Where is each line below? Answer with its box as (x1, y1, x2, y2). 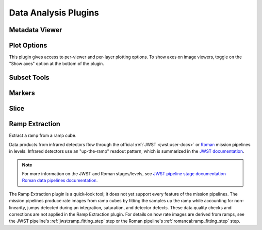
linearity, (9, 204, 27, 211)
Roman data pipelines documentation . (22, 178, 98, 183)
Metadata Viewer (9, 26, 63, 34)
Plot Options (9, 41, 48, 49)
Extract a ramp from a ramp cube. (9, 132, 77, 138)
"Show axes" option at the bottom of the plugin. (9, 61, 104, 66)
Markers (9, 89, 35, 97)
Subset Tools (9, 73, 49, 82)
